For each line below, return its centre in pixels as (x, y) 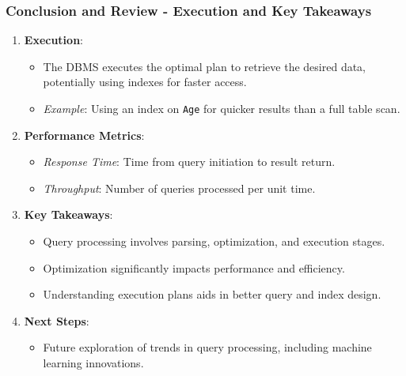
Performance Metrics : (84, 135)
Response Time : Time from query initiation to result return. (189, 162)
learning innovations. (93, 363)
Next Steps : (57, 320)
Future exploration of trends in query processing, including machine (207, 347)
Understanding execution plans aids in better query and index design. (212, 294)
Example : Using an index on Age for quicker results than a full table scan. (222, 108)
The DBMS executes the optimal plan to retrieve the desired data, (205, 66)
